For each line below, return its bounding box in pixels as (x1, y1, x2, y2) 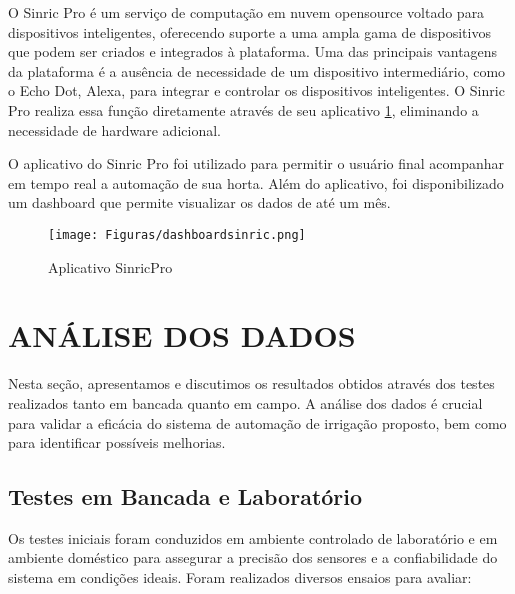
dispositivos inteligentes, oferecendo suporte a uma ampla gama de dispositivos (8, 21, 491, 42)
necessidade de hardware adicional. (8, 119, 221, 140)
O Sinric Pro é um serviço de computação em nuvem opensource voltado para (8, 2, 485, 22)
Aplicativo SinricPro (48, 256, 173, 277)
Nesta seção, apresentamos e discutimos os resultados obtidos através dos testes (8, 373, 495, 394)
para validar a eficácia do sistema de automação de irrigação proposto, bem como (8, 412, 507, 433)
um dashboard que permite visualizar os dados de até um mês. (8, 192, 391, 213)
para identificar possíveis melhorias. (8, 432, 226, 453)
